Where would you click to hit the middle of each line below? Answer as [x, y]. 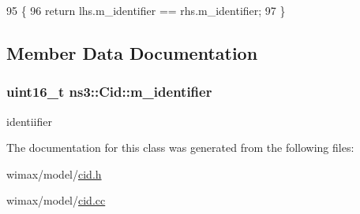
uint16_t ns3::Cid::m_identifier [109, 92]
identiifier [30, 121]
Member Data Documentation [132, 52]
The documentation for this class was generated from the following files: [180, 148]
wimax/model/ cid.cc [56, 200]
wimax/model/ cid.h [54, 173]
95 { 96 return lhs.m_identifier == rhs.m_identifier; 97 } [146, 10]
